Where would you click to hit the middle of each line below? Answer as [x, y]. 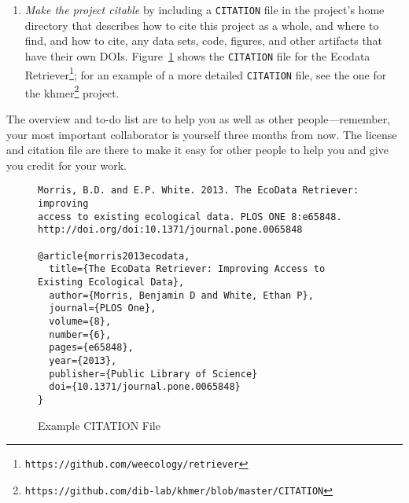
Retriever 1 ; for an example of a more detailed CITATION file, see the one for [206, 73]
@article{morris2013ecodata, [114, 256]
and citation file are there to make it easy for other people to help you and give [197, 150]
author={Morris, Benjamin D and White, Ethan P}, [181, 295]
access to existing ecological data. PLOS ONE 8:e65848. [190, 217]
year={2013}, [83, 360]
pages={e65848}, [91, 348]
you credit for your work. [67, 165]
